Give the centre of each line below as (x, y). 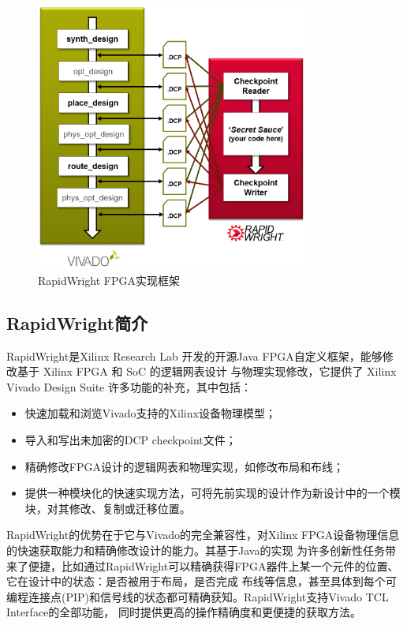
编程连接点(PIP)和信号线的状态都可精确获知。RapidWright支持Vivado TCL (198, 596)
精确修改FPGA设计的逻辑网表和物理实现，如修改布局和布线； (184, 466)
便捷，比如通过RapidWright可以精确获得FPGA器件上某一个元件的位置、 (213, 565)
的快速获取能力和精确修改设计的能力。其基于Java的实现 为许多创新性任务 (196, 550)
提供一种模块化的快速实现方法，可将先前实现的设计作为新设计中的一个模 (213, 493)
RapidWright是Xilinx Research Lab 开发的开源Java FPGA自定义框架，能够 (194, 356)
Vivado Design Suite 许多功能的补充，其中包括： (129, 386)
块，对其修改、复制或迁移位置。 (108, 508)
